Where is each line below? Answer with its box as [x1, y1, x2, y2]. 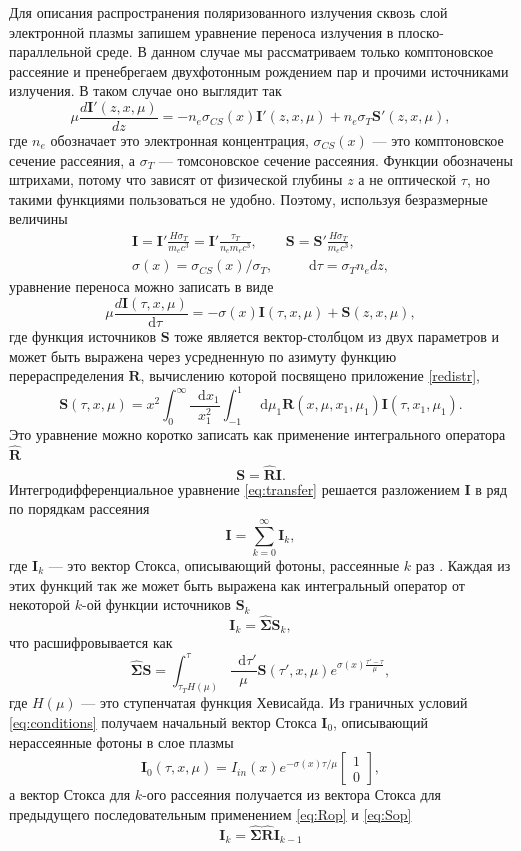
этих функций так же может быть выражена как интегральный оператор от [9, 574, 465, 595]
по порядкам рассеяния [9, 498, 150, 519]
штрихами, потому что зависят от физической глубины [9, 169, 343, 190]
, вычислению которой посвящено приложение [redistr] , [140, 365, 480, 386]
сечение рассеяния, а [9, 149, 136, 170]
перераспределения [9, 365, 124, 386]
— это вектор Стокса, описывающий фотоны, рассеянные [48, 555, 400, 575]
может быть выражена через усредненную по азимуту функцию [9, 345, 397, 366]
